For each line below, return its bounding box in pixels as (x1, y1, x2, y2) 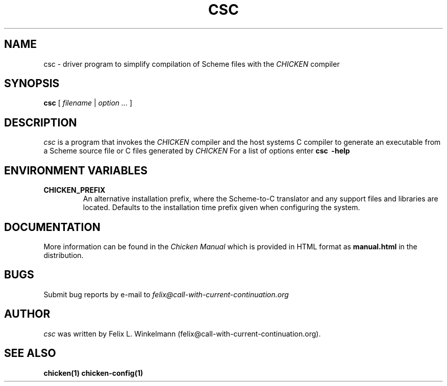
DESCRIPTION (4, 116, 77, 129)
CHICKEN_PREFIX (43, 186, 106, 195)
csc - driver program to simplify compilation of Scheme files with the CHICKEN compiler (43, 59, 340, 68)
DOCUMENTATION (4, 220, 101, 234)
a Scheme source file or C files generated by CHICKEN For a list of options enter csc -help (43, 146, 350, 156)
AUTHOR (4, 307, 51, 321)
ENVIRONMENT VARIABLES (4, 164, 147, 177)
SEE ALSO (4, 347, 56, 360)
